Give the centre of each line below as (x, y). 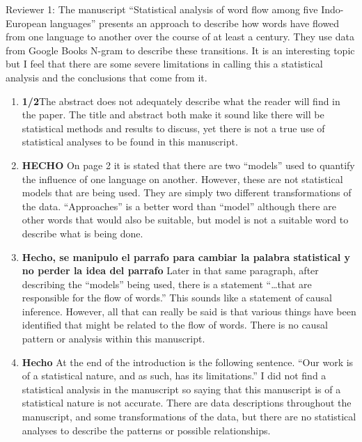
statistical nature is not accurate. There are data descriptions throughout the (187, 403)
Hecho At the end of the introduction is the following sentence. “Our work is (188, 362)
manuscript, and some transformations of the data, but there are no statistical (189, 417)
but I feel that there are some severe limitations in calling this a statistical (164, 64)
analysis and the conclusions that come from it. (107, 77)
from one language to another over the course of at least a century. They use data (180, 37)
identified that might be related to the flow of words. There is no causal (175, 325)
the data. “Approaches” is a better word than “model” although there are (179, 206)
